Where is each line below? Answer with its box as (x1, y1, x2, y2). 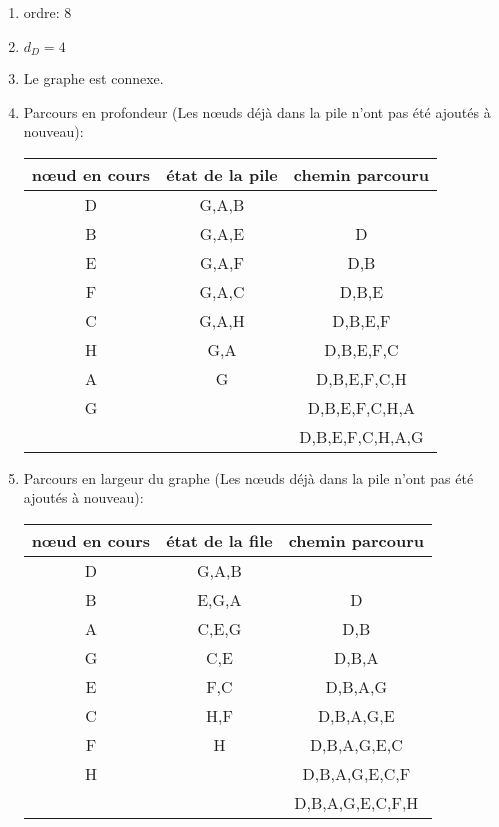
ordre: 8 (23, 2, 72, 22)
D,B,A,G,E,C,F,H (294, 791, 419, 815)
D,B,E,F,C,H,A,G (299, 424, 424, 448)
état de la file (166, 529, 273, 553)
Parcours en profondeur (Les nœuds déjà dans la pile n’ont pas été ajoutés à (23, 101, 491, 122)
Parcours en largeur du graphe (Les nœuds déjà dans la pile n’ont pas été (23, 467, 474, 488)
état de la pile (166, 162, 278, 186)
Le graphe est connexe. (23, 68, 164, 89)
